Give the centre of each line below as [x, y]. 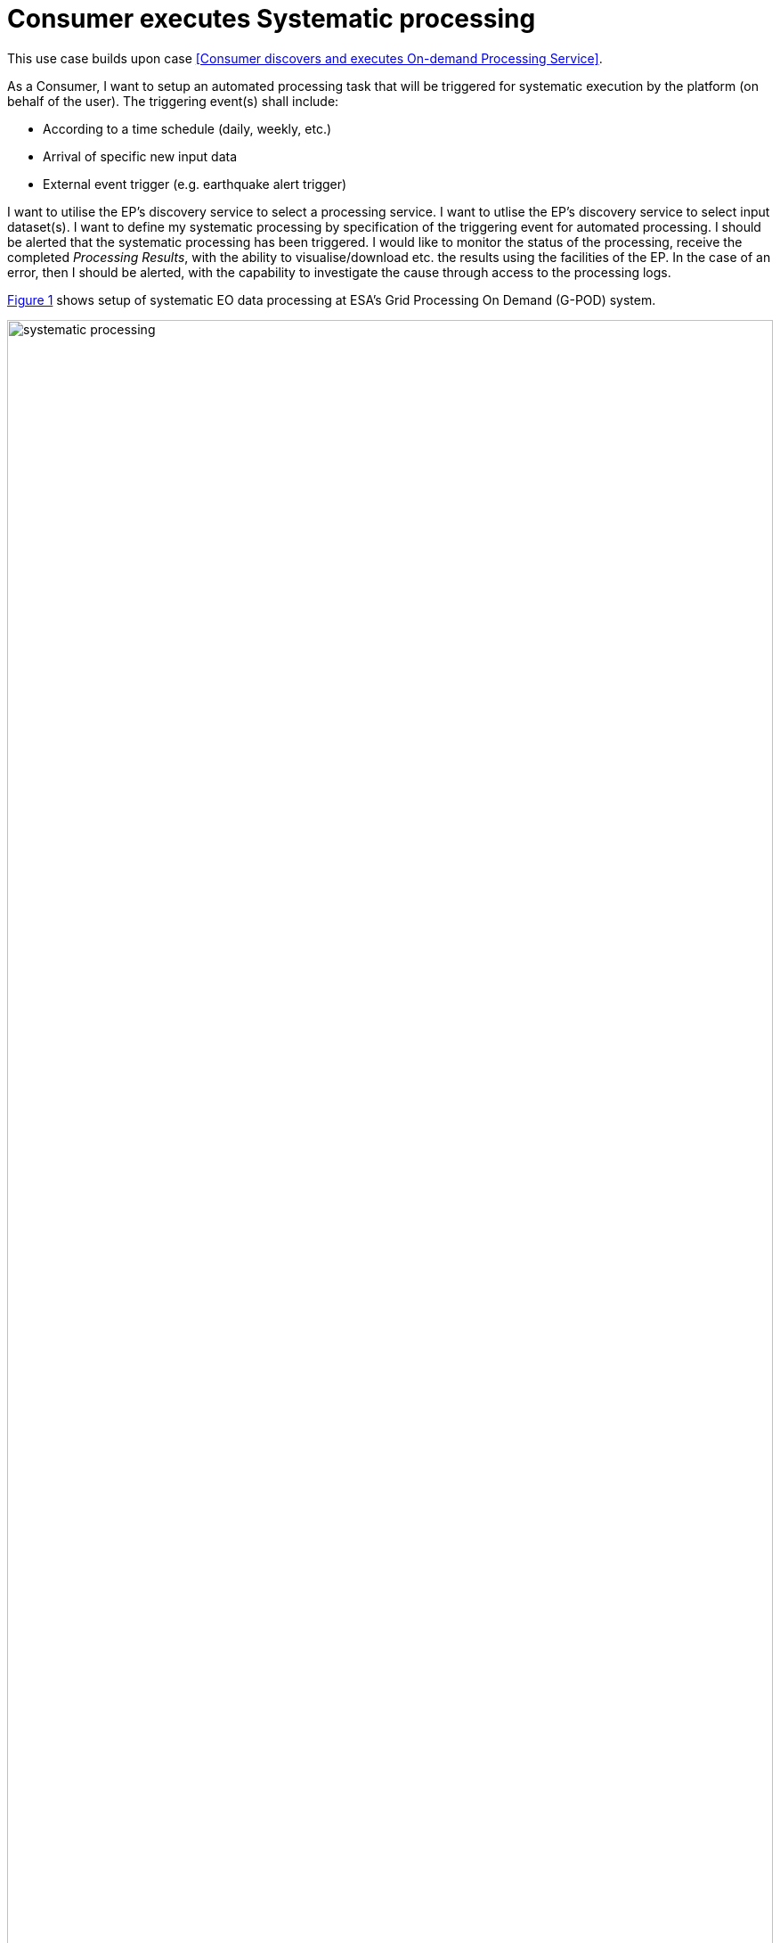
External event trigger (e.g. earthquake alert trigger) [195, 184]
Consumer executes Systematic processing [272, 19]
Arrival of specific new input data [140, 156]
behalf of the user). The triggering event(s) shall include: [173, 101]
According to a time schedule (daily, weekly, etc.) [187, 128]
